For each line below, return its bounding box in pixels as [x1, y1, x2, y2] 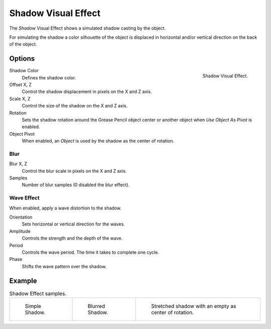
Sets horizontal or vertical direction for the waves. [22, 221, 125, 227]
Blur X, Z [9, 161, 28, 167]
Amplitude [9, 228, 31, 234]
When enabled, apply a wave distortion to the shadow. [9, 205, 121, 211]
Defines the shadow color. [22, 74, 76, 80]
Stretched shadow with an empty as [151, 303, 236, 309]
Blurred [87, 303, 105, 309]
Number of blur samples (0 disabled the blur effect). [22, 182, 130, 188]
